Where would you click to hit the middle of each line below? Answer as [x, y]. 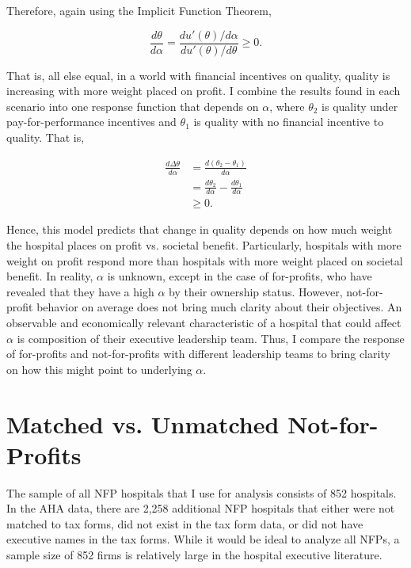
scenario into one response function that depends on [133, 106]
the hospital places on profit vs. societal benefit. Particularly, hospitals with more [204, 245]
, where [287, 106]
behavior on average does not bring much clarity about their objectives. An [219, 307]
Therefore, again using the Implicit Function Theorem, [139, 10]
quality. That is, [46, 137]
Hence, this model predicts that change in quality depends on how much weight [200, 229]
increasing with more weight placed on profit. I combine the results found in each [204, 91]
